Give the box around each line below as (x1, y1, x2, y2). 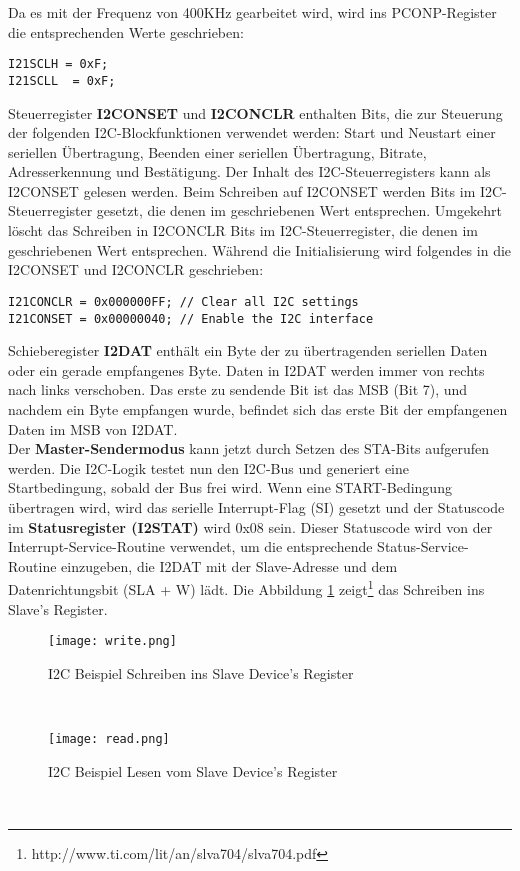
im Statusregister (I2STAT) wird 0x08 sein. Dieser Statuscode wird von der (8, 516, 493, 537)
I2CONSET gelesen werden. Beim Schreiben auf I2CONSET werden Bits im (8, 180, 476, 201)
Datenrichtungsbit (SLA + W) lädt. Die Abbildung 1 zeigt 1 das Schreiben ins (8, 576, 485, 599)
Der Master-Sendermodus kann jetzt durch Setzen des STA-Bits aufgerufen (8, 438, 490, 459)
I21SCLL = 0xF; (8, 73, 116, 88)
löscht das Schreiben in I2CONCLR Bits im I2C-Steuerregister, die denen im (8, 220, 479, 241)
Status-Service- (377, 536, 469, 557)
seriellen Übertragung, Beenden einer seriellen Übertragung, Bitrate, (8, 141, 427, 162)
